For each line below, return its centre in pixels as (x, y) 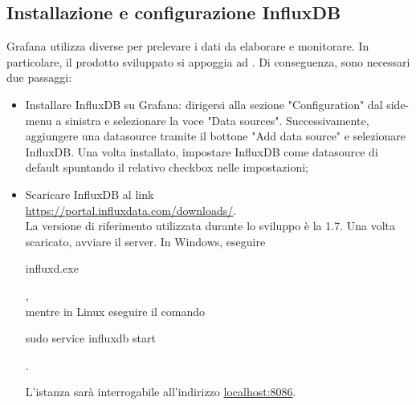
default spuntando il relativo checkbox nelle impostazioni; (167, 167)
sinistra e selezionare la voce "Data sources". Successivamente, (217, 120)
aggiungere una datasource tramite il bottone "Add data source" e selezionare (216, 136)
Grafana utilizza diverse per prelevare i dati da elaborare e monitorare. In (188, 46)
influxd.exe (52, 268)
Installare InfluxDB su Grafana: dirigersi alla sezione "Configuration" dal (204, 104)
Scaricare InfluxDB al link (90, 194)
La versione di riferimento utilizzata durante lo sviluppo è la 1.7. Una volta (210, 226)
